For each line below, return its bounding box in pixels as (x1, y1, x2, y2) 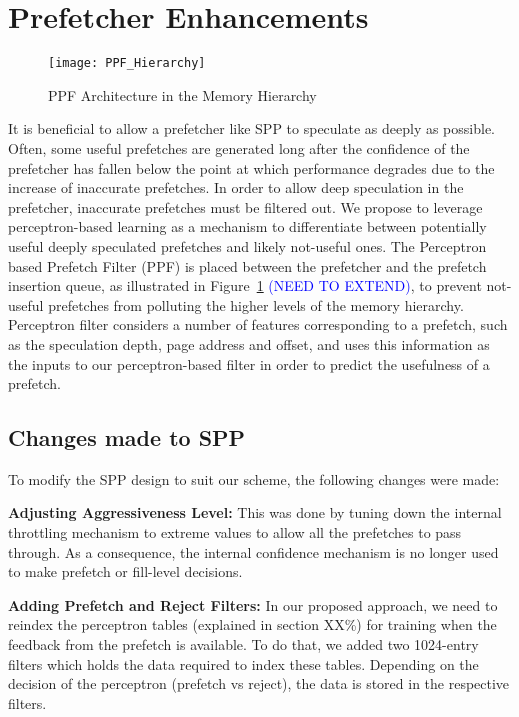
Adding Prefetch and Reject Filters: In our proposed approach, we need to (8, 594, 498, 615)
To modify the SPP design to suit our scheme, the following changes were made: (8, 468, 500, 489)
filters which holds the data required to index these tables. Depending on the (8, 653, 479, 674)
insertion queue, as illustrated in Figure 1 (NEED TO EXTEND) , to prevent (8, 275, 482, 296)
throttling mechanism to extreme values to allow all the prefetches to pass (8, 522, 462, 543)
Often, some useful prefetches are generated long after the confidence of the (8, 137, 470, 158)
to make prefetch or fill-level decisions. (8, 561, 243, 582)
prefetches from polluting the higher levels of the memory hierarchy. (48, 294, 464, 315)
